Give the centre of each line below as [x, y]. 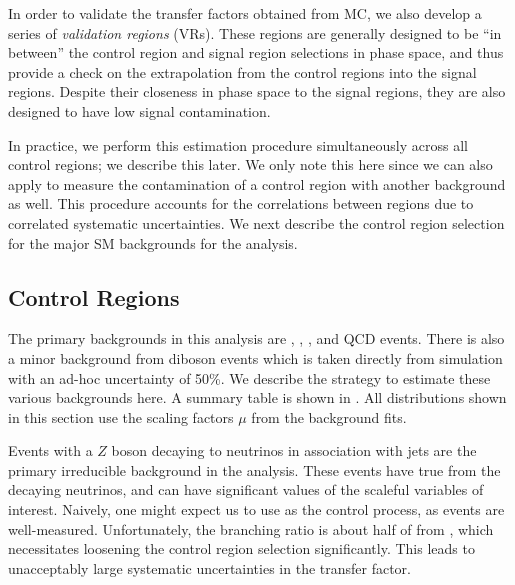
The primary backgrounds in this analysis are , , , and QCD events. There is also [256, 338]
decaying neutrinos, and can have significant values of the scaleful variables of [246, 489]
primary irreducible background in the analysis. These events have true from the [254, 469]
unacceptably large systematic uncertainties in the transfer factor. [210, 567]
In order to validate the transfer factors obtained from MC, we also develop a [245, 13]
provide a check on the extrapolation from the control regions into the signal [242, 71]
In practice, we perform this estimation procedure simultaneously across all [238, 144]
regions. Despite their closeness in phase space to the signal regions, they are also [257, 91]
